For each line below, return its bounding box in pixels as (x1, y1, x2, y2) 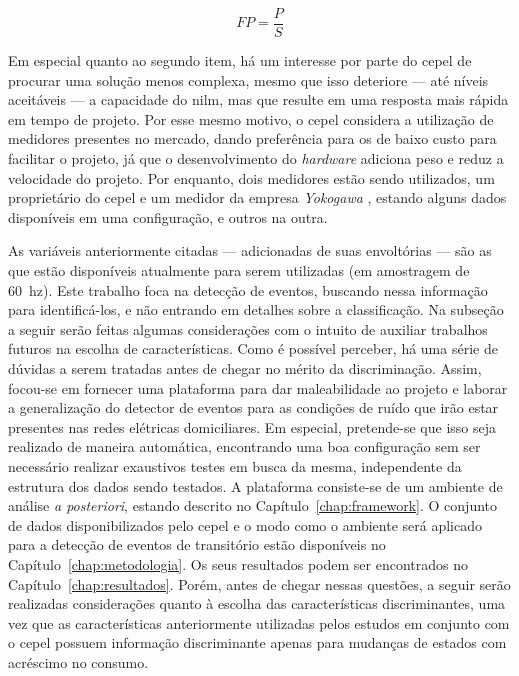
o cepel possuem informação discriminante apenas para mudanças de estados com (8, 632, 507, 653)
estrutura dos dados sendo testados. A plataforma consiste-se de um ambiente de (8, 475, 503, 496)
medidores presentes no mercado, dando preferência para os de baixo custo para (8, 128, 497, 149)
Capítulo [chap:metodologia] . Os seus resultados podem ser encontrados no (8, 553, 468, 574)
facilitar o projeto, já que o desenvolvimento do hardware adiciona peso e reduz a (8, 148, 504, 169)
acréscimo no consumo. (8, 651, 149, 672)
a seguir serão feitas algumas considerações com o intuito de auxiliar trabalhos (8, 318, 488, 339)
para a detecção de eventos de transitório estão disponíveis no (8, 534, 386, 555)
